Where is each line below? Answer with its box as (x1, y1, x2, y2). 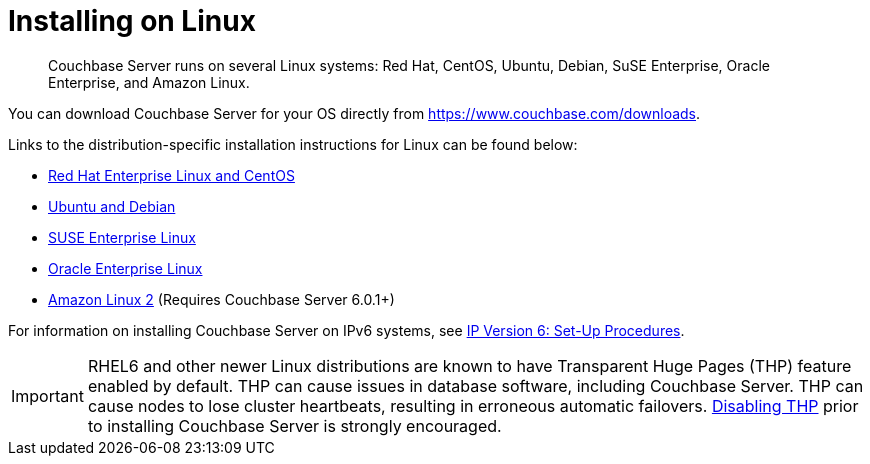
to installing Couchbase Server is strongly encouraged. (87, 415, 502, 436)
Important (11, 385, 84, 406)
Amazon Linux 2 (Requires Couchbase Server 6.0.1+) (48, 290, 395, 308)
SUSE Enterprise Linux (48, 228, 196, 246)
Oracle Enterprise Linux (48, 259, 203, 277)
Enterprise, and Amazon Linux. (48, 73, 250, 91)
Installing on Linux (8, 4, 256, 38)
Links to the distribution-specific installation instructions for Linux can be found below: (8, 135, 578, 153)
